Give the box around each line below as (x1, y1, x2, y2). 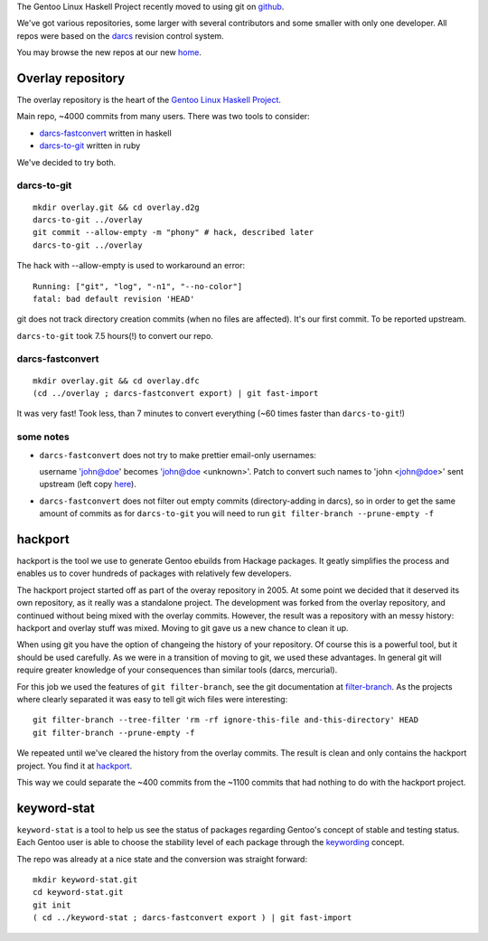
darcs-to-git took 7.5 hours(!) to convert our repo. (16, 330, 214, 341)
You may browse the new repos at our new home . (16, 47, 202, 58)
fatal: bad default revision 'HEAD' (33, 294, 195, 304)
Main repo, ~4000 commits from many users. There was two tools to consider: (16, 111, 311, 122)
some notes (16, 430, 70, 443)
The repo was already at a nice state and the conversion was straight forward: (16, 853, 307, 864)
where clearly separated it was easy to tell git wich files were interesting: (16, 693, 288, 704)
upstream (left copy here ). (39, 479, 137, 490)
